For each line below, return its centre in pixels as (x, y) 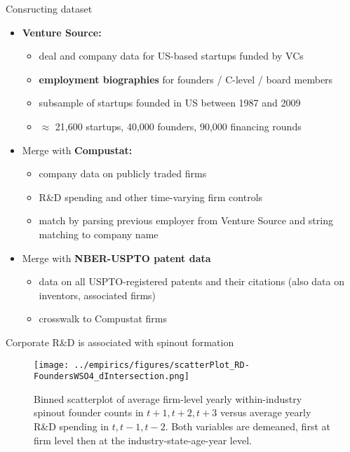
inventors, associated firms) (97, 295)
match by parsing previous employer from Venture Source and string (186, 220)
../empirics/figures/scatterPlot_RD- (162, 365)
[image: (52, 365)
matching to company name (99, 234)
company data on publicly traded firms (123, 173)
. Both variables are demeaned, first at (248, 426)
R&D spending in (72, 426)
